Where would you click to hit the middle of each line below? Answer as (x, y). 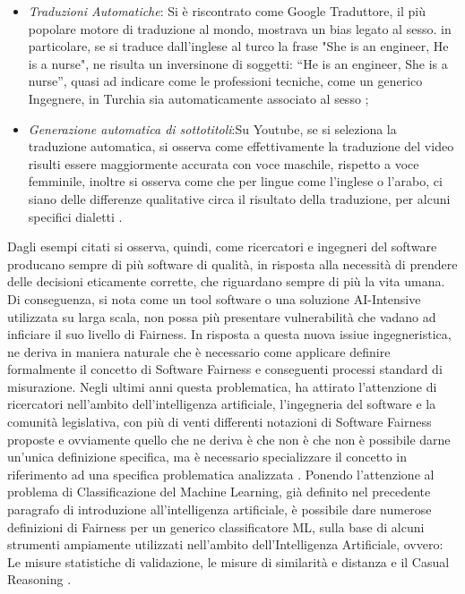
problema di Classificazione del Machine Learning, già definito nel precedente (219, 492)
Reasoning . (39, 579)
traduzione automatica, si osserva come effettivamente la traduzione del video (241, 146)
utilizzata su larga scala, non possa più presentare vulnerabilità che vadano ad (222, 316)
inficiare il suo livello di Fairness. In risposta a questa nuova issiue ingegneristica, (229, 334)
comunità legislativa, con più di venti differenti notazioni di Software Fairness (220, 422)
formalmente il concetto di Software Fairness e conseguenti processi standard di (225, 369)
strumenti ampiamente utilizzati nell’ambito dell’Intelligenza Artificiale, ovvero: (225, 544)
